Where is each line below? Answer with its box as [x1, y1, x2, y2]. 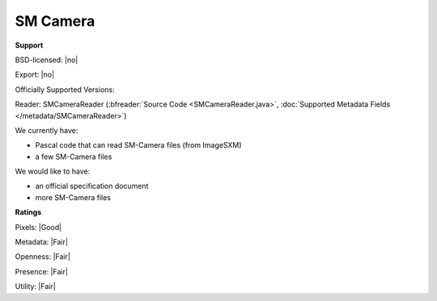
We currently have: [15, 125, 78, 135]
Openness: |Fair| [15, 252, 70, 261]
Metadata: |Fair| [15, 237, 69, 247]
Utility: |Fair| [15, 282, 56, 291]
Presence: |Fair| [15, 266, 69, 276]
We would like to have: [15, 166, 91, 177]
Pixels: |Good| [15, 222, 62, 232]
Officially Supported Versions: [15, 85, 115, 94]
